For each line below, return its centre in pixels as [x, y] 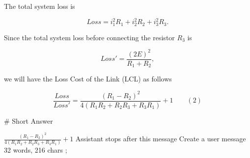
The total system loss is [40, 6]
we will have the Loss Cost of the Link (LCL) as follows [88, 79]
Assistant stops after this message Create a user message [161, 139]
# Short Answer [28, 120]
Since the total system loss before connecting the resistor [89, 37]
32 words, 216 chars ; [36, 150]
